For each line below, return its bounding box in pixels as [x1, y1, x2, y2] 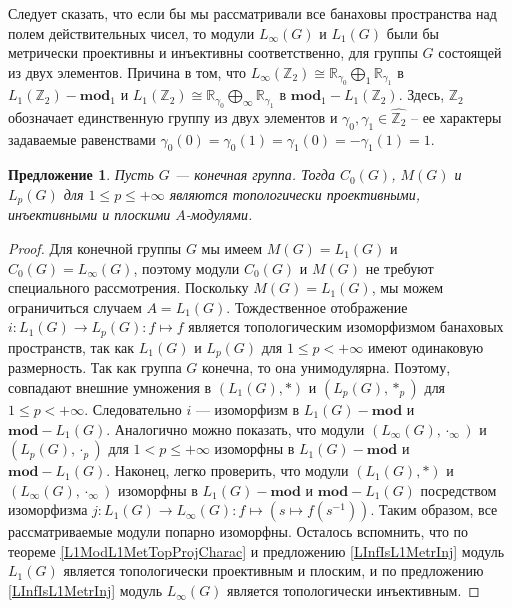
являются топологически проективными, [169, 184, 421, 204]
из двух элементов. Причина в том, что [8, 61, 247, 82]
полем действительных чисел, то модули [8, 22, 255, 43]
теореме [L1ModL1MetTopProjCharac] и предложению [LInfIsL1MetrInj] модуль [8, 540, 505, 561]
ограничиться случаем [8, 296, 142, 317]
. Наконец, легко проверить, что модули [106, 460, 349, 481]
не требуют [365, 257, 434, 278]
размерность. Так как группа [8, 357, 182, 378]
